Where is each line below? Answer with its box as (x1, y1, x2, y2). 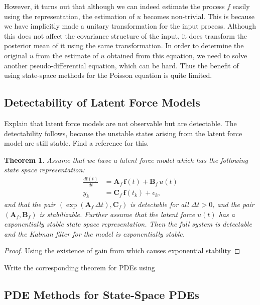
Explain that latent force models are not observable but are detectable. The (4, 118, 237, 128)
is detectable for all (130, 198, 189, 209)
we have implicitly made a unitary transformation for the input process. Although (4, 21, 256, 31)
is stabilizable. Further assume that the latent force (39, 209, 195, 219)
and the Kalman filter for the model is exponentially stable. (4, 228, 185, 239)
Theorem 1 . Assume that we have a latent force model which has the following (4, 154, 248, 165)
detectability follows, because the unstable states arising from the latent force (4, 128, 242, 138)
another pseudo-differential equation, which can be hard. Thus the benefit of (4, 60, 239, 70)
